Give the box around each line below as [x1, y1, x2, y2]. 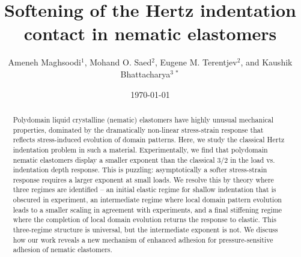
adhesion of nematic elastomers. [13, 244, 112, 255]
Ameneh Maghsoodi [8, 56, 81, 68]
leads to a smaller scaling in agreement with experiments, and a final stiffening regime [13, 204, 282, 214]
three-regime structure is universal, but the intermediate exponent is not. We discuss [13, 225, 278, 235]
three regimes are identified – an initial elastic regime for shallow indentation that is [13, 184, 276, 195]
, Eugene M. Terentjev [154, 56, 237, 68]
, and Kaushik [240, 56, 293, 68]
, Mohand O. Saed [84, 56, 152, 68]
